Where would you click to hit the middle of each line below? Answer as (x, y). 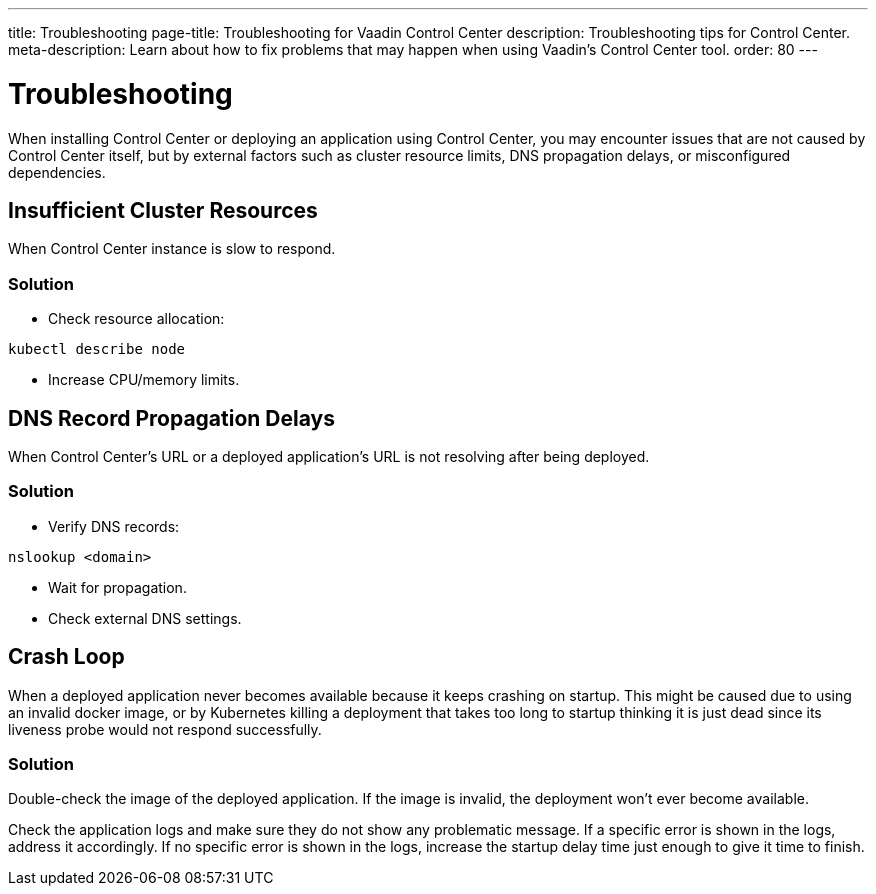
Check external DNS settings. (145, 618)
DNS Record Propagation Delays (171, 418)
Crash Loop (66, 657)
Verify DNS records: (114, 526)
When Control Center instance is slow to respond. (172, 249)
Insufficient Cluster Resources (163, 210)
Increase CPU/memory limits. (144, 380)
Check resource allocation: (136, 319)
